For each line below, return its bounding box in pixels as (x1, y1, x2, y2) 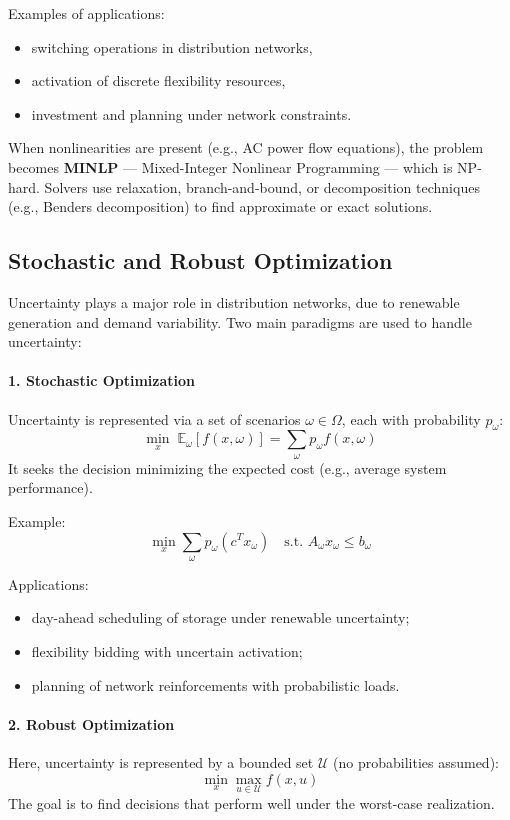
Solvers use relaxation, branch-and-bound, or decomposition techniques (44, 176, 480, 197)
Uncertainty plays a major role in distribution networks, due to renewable (8, 291, 460, 312)
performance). (8, 477, 93, 498)
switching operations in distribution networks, (31, 36, 313, 57)
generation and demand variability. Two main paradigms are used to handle (8, 311, 472, 332)
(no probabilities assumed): (333, 752, 499, 773)
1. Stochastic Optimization (8, 370, 195, 391)
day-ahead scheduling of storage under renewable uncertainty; (31, 607, 410, 628)
